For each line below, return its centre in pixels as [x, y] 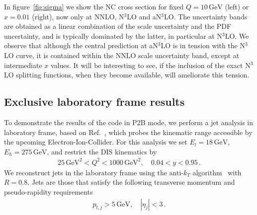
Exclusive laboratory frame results [94, 102]
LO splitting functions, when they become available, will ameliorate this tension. [127, 75]
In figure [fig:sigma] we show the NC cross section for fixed [94, 6]
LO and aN [144, 16]
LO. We [237, 36]
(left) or [237, 6]
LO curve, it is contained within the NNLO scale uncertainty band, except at [122, 55]
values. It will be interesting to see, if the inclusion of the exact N [150, 65]
